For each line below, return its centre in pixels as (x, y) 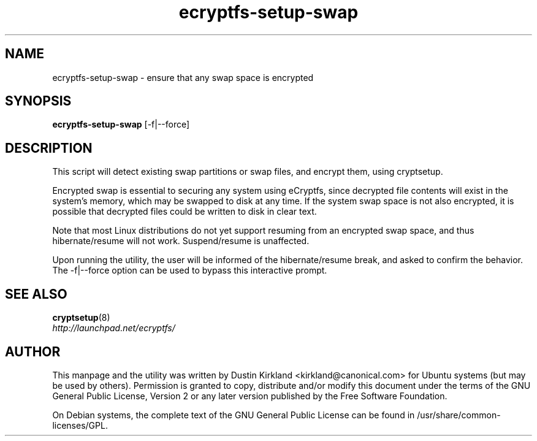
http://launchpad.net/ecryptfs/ (114, 328)
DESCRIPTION (49, 148)
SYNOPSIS (38, 101)
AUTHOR (33, 351)
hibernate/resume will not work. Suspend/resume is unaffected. (181, 241)
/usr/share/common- (459, 415)
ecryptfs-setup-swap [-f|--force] (121, 125)
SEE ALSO (36, 294)
